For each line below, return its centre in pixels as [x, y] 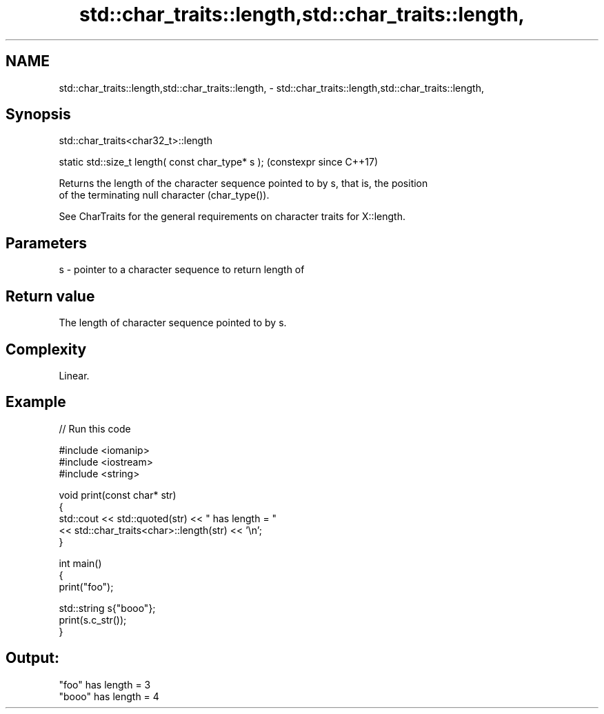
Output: [32, 658]
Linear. [74, 375]
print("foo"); [86, 586]
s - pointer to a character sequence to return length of [182, 270]
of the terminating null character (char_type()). [164, 195]
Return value [50, 296]
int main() [80, 563]
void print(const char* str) [118, 495]
